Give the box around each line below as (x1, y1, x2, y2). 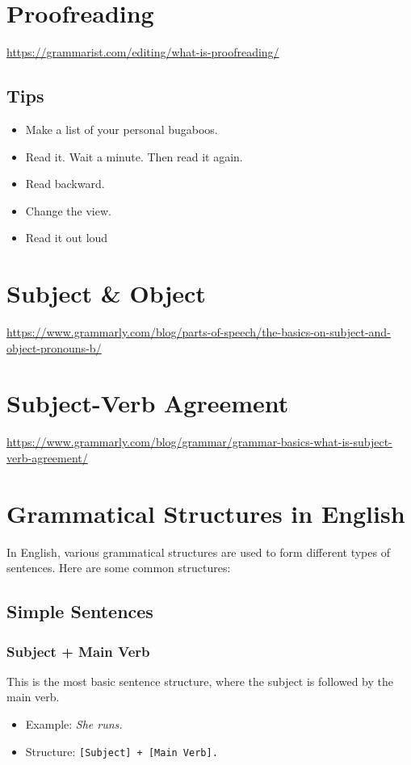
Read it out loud (25, 229, 108, 246)
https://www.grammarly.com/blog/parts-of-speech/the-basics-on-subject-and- (6, 324, 391, 341)
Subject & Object (6, 277, 206, 310)
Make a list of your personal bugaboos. (25, 120, 218, 137)
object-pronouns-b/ (6, 339, 102, 356)
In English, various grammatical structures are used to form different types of (6, 543, 390, 560)
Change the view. (25, 202, 111, 219)
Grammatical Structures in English (6, 496, 405, 529)
